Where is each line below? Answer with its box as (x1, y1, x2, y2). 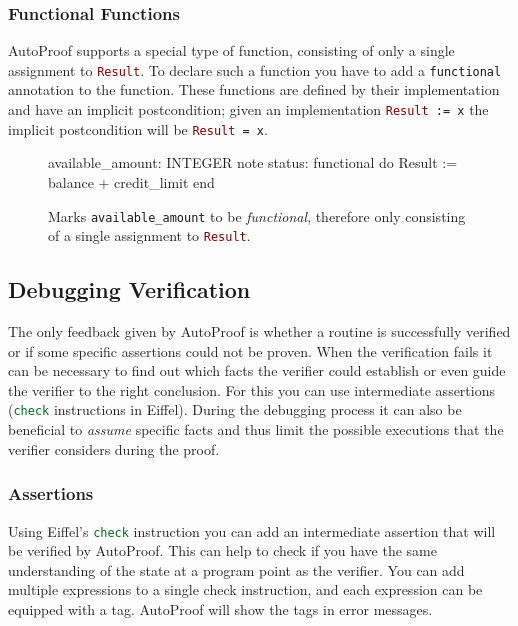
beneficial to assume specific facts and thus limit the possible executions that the (8, 419, 504, 440)
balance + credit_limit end (48, 171, 215, 192)
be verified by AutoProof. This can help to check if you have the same (8, 540, 437, 561)
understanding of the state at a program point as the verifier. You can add (8, 559, 465, 580)
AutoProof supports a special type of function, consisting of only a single (8, 40, 455, 61)
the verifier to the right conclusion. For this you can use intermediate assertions (8, 379, 495, 400)
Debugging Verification (8, 274, 251, 305)
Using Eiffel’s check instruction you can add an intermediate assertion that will (8, 520, 496, 541)
